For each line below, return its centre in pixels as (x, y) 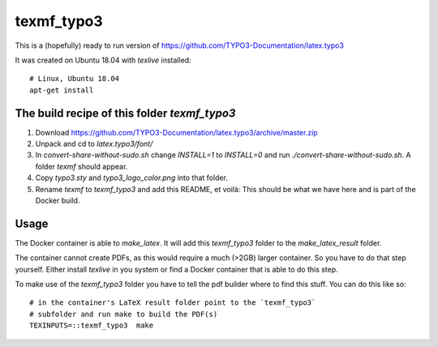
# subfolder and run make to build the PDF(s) (124, 314)
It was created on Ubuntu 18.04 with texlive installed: (103, 60)
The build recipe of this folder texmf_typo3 (125, 113)
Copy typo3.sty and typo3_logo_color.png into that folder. (132, 178)
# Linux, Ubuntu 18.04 (75, 79)
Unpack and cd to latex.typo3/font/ (94, 144)
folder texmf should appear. (82, 166)
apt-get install (62, 90)
